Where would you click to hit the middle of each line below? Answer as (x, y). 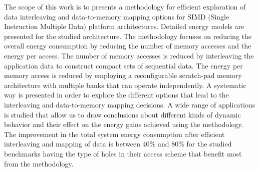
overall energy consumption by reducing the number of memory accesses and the (128, 46)
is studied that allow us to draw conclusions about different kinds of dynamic (122, 114)
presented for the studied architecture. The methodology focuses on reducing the (128, 36)
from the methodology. (39, 163)
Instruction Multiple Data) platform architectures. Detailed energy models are (124, 26)
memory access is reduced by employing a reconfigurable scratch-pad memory (123, 75)
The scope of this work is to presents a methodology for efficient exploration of (125, 6)
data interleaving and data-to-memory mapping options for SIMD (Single (117, 16)
